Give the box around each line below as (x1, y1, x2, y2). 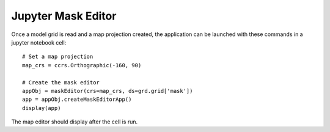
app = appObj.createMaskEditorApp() (22, 96, 132, 103)
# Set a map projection (22, 53, 94, 61)
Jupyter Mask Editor (11, 9, 117, 23)
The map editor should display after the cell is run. (11, 118, 138, 125)
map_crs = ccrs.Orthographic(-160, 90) (22, 62, 142, 68)
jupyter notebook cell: (11, 38, 67, 46)
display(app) (22, 105, 61, 111)
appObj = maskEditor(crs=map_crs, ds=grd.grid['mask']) (22, 87, 193, 94)
